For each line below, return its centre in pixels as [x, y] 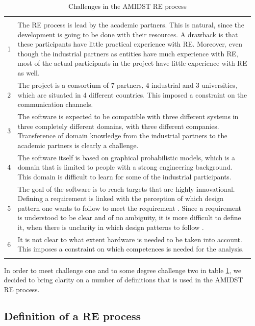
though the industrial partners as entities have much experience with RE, [128, 53]
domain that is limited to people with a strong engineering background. [125, 167]
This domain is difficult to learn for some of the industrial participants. [125, 176]
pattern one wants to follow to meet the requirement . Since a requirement [130, 208]
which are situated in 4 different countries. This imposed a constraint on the [132, 94]
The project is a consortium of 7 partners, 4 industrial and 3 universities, [127, 85]
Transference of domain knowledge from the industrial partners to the [123, 136]
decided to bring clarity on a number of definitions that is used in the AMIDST [124, 280]
